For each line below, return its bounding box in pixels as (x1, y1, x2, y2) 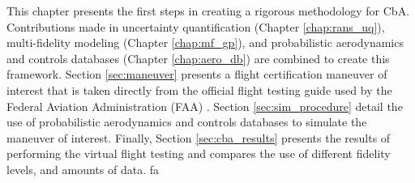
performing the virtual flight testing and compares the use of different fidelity (6, 145, 391, 162)
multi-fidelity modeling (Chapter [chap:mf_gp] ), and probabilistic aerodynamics (6, 34, 404, 51)
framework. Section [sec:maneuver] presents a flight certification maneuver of (6, 66, 387, 83)
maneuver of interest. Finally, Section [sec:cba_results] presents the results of (6, 129, 391, 146)
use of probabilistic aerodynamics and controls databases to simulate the (6, 113, 367, 130)
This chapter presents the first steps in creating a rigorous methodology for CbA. (6, 2, 410, 19)
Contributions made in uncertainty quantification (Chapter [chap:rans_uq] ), (6, 18, 385, 35)
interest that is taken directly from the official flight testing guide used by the (6, 81, 392, 98)
